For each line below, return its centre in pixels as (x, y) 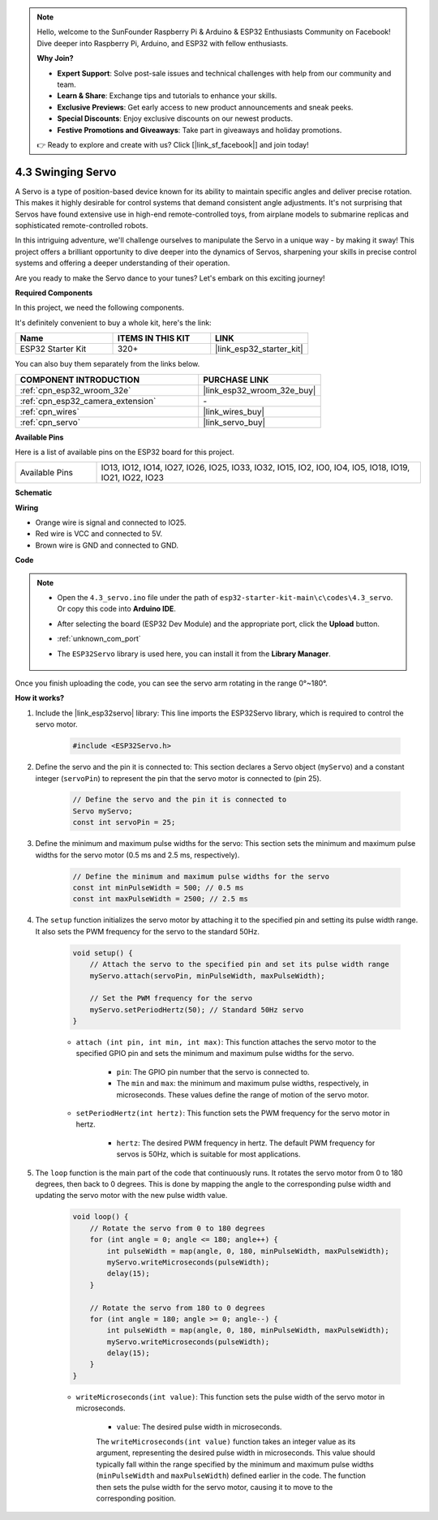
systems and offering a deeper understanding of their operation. (122, 263)
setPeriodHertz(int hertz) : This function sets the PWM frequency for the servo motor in (233, 1113)
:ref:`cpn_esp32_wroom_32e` (75, 390)
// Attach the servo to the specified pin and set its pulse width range (239, 964)
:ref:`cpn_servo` (50, 422)
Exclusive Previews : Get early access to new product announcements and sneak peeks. (205, 107)
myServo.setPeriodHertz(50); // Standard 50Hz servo (197, 1009)
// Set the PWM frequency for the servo (171, 998)
